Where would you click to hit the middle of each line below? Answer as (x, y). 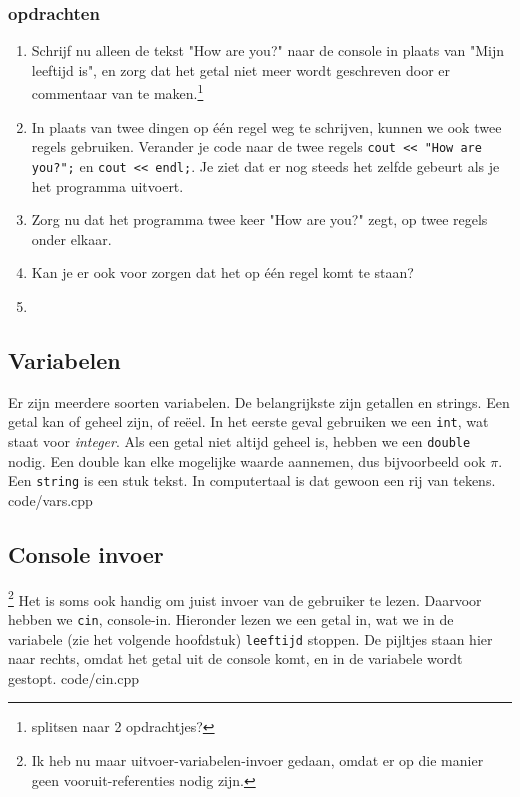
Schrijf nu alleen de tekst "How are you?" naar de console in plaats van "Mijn (268, 50)
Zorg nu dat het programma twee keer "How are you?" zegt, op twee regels (259, 219)
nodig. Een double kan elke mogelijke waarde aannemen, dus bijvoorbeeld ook (247, 460)
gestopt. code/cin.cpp (74, 677)
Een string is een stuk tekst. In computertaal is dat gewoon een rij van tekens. (252, 480)
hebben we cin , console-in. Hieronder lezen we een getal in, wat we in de (231, 618)
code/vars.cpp (50, 499)
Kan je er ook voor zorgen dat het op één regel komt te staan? (222, 272)
